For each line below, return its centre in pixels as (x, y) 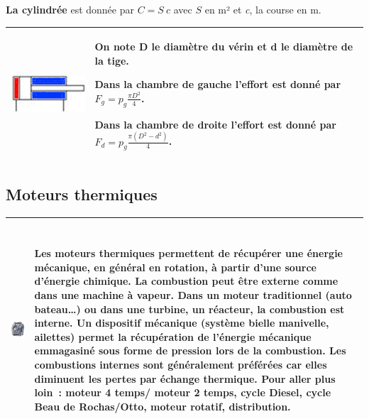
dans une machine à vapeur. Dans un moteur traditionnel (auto (193, 295)
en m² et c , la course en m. (263, 9)
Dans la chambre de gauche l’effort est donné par (218, 84)
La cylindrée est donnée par (70, 9)
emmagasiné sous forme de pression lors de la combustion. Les (190, 350)
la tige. (112, 60)
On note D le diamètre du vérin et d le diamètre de (224, 47)
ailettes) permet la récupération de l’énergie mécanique (173, 336)
